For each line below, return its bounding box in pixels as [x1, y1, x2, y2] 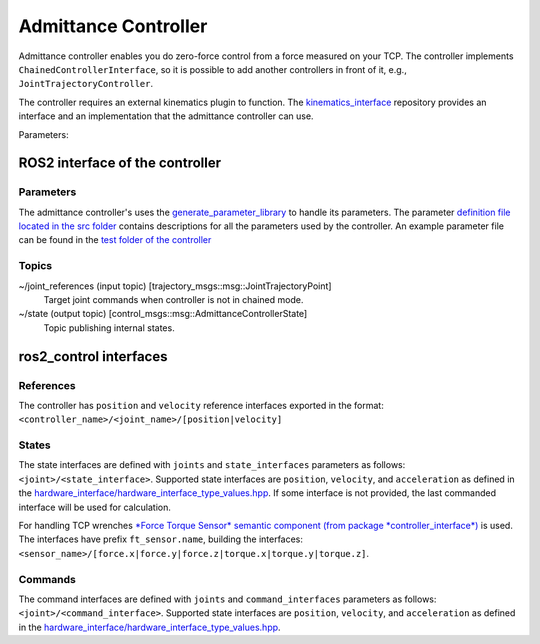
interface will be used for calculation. [18, 501, 172, 513]
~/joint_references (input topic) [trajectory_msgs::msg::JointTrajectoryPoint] [18, 280, 332, 292]
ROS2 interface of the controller [18, 155, 222, 172]
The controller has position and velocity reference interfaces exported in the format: [18, 399, 384, 411]
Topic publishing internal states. [43, 321, 175, 334]
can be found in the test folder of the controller [18, 234, 212, 246]
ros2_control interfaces [18, 348, 168, 365]
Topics [18, 259, 53, 273]
